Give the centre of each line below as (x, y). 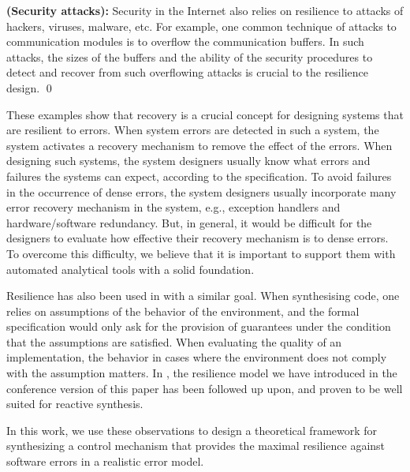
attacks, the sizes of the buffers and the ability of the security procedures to (190, 56)
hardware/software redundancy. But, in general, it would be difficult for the (189, 222)
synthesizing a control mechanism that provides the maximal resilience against (196, 446)
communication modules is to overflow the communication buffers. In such (185, 41)
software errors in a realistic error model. (105, 461)
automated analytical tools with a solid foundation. (130, 269)
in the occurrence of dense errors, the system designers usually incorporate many (201, 191)
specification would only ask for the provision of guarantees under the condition (199, 326)
